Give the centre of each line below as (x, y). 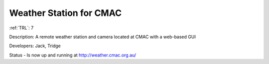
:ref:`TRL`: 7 (21, 28)
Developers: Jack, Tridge (35, 46)
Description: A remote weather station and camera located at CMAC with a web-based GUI (103, 37)
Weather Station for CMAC (66, 13)
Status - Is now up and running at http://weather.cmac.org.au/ (73, 55)
